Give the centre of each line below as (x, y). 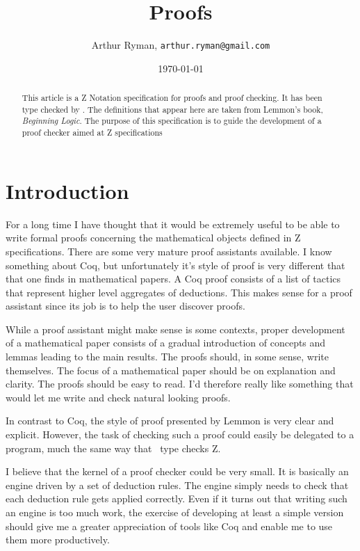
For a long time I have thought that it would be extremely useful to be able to (173, 224)
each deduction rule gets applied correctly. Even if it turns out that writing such (177, 498)
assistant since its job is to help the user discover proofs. (125, 306)
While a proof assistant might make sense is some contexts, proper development (175, 329)
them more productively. (58, 540)
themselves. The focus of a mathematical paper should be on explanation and (171, 370)
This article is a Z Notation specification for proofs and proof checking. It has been (172, 98)
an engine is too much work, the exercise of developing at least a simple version (175, 512)
